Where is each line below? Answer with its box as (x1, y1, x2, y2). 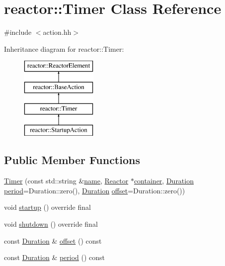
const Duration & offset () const (4, 235, 102, 246)
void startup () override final (4, 202, 91, 212)
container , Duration (134, 176, 194, 186)
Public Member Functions (4, 152, 140, 168)
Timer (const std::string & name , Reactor (4, 176, 129, 186)
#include (4, 27, 32, 37)
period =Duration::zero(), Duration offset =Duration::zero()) (4, 185, 185, 195)
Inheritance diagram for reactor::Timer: (4, 43, 124, 54)
